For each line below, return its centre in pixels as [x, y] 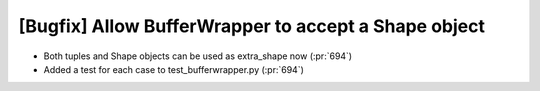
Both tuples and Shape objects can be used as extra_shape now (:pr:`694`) [198, 56]
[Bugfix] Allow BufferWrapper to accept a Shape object [251, 26]
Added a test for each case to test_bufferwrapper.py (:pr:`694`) [174, 69]
